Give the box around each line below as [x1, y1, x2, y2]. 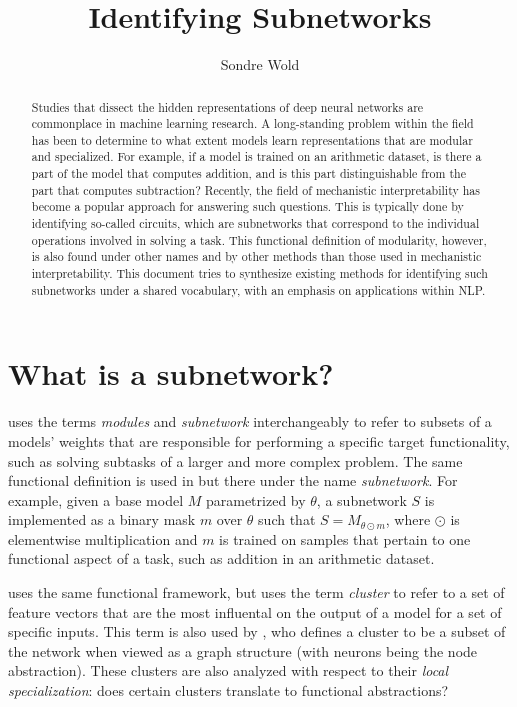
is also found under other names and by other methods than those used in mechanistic [31, 248, 482, 265]
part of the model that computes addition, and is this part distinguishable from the [31, 165, 466, 182]
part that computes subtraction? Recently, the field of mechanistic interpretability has [31, 181, 480, 198]
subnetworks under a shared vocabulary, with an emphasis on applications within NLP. [31, 281, 486, 298]
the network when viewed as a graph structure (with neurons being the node [8, 640, 478, 661]
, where [385, 509, 431, 530]
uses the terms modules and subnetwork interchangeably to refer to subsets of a [8, 411, 492, 432]
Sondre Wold [220, 54, 300, 75]
